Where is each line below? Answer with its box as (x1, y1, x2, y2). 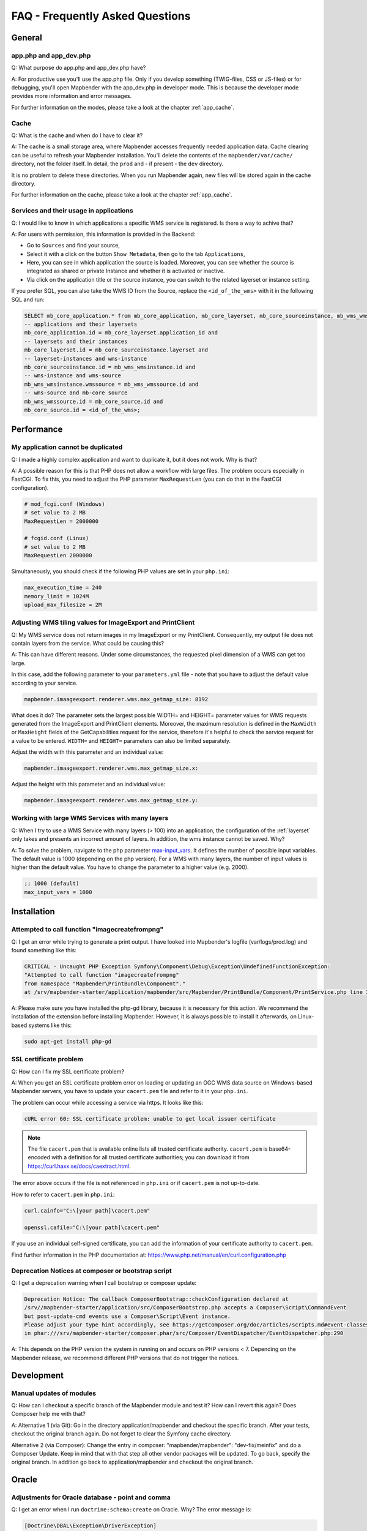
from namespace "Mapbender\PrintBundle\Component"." (24, 980, 186, 987)
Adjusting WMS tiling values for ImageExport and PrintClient (11, 619, 195, 627)
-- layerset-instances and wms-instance (24, 355, 147, 362)
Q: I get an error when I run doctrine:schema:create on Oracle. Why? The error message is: (11, 1506, 252, 1513)
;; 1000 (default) (24, 880, 80, 887)
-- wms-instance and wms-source (24, 372, 122, 379)
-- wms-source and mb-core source (24, 389, 128, 396)
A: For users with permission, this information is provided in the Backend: (11, 230, 196, 238)
